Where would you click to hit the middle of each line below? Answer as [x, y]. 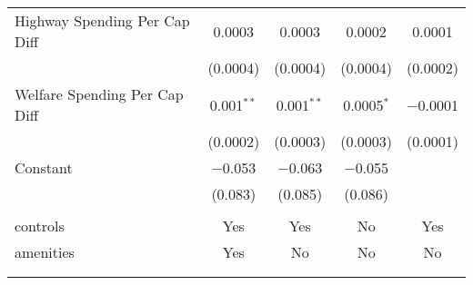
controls [40, 226]
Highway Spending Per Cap [102, 20]
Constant [44, 167]
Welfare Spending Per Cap [99, 94]
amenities [45, 252]
